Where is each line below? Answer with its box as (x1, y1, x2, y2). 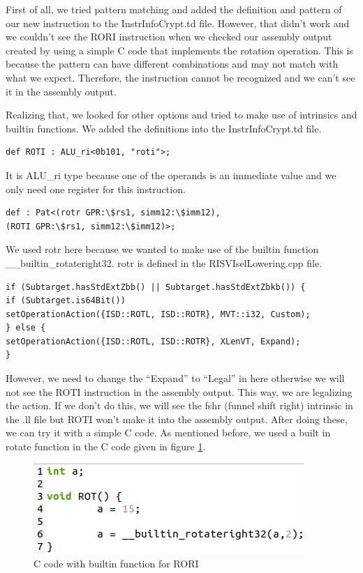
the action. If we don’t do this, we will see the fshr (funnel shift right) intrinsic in (6, 398, 353, 413)
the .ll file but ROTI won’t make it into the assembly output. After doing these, (6, 411, 348, 426)
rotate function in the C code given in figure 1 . (6, 439, 206, 454)
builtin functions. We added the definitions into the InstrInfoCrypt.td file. (6, 121, 322, 135)
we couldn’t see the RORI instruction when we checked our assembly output (6, 29, 332, 44)
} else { (6, 323, 46, 333)
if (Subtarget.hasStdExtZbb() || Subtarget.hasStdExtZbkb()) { (6, 282, 306, 292)
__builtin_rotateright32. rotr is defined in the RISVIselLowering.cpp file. (6, 255, 323, 270)
